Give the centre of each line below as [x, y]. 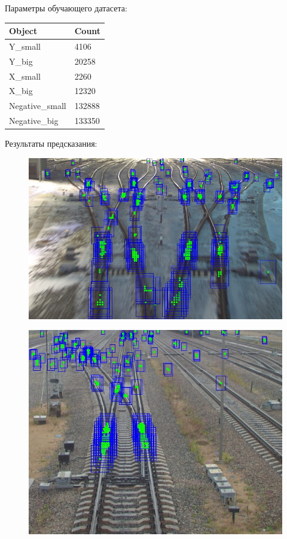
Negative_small [38, 106]
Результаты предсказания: [51, 143]
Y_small [25, 46]
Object [23, 31]
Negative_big [34, 121]
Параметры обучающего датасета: [66, 8]
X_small [25, 76]
